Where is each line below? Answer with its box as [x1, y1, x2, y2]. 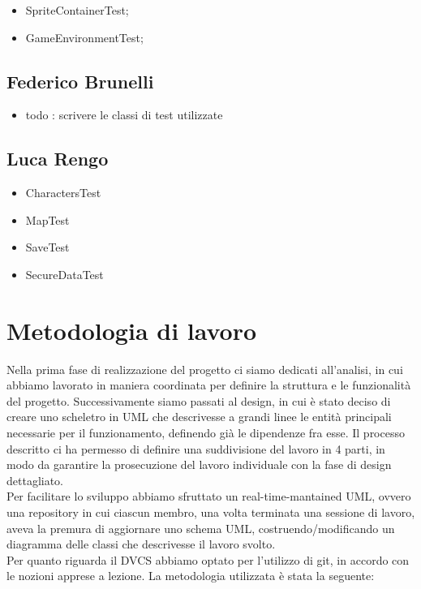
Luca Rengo [6, 146, 109, 171]
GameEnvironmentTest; [25, 28, 144, 45]
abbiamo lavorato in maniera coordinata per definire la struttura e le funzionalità [6, 376, 411, 393]
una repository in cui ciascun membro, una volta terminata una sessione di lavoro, [6, 504, 415, 521]
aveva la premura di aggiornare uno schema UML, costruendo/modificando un [6, 519, 395, 536]
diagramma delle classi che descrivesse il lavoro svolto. [6, 535, 276, 552]
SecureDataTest [25, 265, 104, 282]
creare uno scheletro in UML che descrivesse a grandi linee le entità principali [6, 408, 392, 425]
